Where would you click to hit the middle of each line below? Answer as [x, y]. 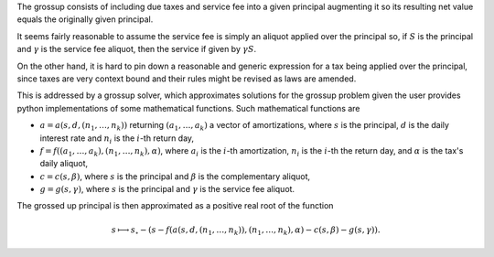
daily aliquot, [64, 164]
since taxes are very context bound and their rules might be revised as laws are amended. [187, 79]
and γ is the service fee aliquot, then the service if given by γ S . [137, 49]
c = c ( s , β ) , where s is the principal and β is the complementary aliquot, [175, 176]
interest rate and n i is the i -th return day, [117, 139]
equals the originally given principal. [85, 19]
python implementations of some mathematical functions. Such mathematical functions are [188, 108]
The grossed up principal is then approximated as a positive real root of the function [175, 206]
